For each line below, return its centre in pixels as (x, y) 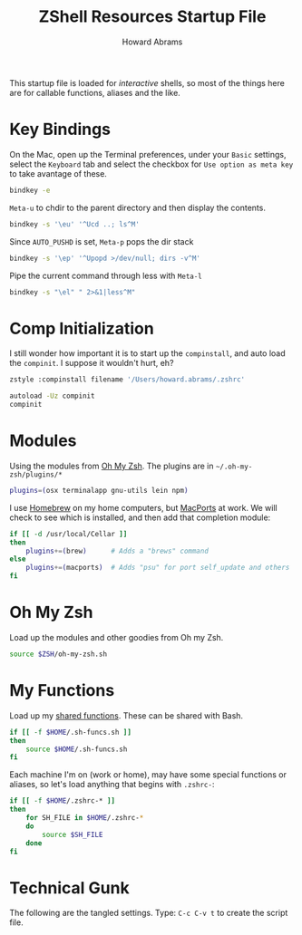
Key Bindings (60, 130)
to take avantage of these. (58, 173)
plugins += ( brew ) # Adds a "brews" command (117, 551)
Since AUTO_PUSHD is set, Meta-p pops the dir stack (102, 241)
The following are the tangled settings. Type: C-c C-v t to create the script (149, 913)
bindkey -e (30, 190)
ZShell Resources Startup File (152, 17)
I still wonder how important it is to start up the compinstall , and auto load (147, 353)
